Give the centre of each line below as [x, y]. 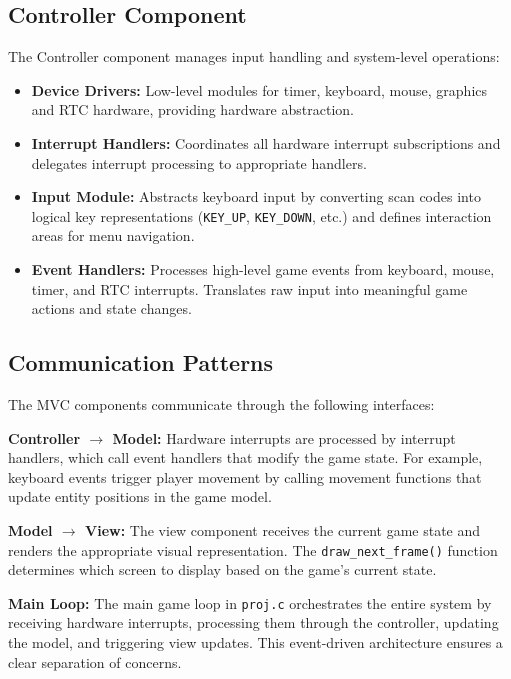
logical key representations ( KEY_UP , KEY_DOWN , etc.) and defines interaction [261, 215]
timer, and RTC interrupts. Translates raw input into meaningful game [249, 288]
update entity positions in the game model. [140, 496]
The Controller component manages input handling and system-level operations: [254, 56]
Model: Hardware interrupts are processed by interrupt [284, 437]
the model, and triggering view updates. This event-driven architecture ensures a [255, 642]
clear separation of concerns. [95, 661]
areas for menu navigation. [113, 235]
